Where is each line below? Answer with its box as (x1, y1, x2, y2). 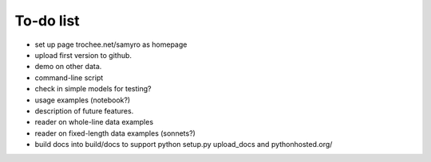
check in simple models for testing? (34, 84, 152, 94)
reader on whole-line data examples (34, 118, 154, 127)
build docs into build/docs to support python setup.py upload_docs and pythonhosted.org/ (34, 140, 333, 149)
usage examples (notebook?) (34, 95, 131, 105)
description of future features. (34, 106, 134, 115)
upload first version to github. (34, 50, 132, 60)
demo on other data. (34, 62, 102, 71)
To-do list (14, 12, 80, 29)
